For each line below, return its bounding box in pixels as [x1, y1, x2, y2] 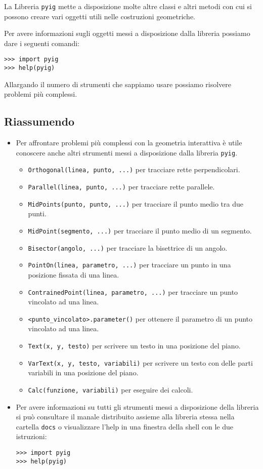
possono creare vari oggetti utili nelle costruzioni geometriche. [4, 11, 196, 21]
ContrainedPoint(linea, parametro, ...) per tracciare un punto [28, 286, 238, 297]
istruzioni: [16, 431, 47, 442]
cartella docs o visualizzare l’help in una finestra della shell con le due [16, 421, 233, 432]
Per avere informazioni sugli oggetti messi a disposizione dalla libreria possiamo [4, 28, 250, 38]
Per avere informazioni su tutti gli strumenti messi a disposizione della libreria [16, 401, 259, 412]
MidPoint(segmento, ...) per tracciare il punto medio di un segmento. [28, 225, 252, 236]
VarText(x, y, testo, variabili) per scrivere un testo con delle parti [28, 357, 253, 368]
